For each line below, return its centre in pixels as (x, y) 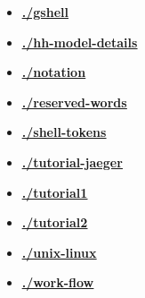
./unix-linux (59, 252)
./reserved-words (74, 102)
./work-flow (58, 282)
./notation (54, 72)
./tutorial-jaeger (72, 162)
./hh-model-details (80, 42)
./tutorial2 (55, 222)
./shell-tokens (64, 132)
